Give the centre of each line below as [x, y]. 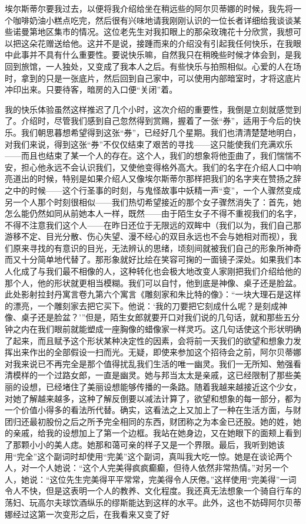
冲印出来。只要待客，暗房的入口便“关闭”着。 [91, 89]
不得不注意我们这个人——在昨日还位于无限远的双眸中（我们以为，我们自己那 [153, 225]
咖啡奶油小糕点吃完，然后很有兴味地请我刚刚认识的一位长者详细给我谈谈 [153, 20]
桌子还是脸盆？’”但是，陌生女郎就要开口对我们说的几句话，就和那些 [152, 317]
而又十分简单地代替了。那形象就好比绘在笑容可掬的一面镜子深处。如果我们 [149, 259]
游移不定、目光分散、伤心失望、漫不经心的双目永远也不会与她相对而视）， [147, 236]
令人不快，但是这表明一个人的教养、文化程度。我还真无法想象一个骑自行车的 [153, 491]
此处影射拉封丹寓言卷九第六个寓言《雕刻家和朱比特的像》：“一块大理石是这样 [153, 294]
